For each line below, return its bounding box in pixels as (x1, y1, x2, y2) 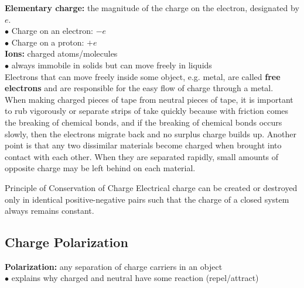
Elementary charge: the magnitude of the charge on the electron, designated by (5, 2, 299, 13)
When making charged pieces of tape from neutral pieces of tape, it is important (5, 93, 293, 105)
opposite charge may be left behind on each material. (5, 162, 196, 174)
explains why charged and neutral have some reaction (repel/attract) (11, 272, 259, 284)
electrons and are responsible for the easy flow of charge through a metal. (5, 82, 274, 94)
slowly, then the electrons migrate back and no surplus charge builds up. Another (5, 127, 296, 140)
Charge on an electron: (11, 25, 93, 37)
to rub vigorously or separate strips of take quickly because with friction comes (5, 105, 289, 117)
